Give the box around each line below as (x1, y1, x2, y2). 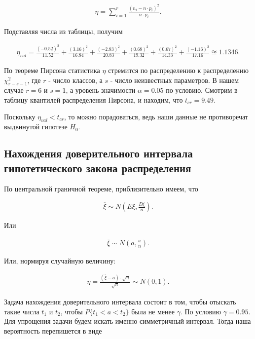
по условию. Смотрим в (166, 85, 238, 95)
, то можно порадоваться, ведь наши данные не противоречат (64, 111, 248, 121)
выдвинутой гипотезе (4, 121, 68, 132)
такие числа (4, 306, 39, 316)
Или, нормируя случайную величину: (4, 256, 116, 266)
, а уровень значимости (66, 85, 136, 95)
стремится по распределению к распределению (108, 65, 249, 75)
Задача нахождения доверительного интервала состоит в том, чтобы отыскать (4, 296, 236, 306)
